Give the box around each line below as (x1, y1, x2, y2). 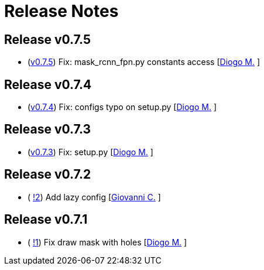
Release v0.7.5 (4, 32, 91, 47)
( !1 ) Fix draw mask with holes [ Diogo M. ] (28, 237, 187, 247)
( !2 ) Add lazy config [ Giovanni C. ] (28, 192, 161, 202)
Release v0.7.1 (4, 212, 88, 227)
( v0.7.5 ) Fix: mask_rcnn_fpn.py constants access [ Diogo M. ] (28, 57, 260, 67)
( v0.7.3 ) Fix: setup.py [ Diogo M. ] (28, 146, 153, 157)
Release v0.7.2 (4, 167, 91, 182)
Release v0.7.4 (4, 77, 92, 92)
